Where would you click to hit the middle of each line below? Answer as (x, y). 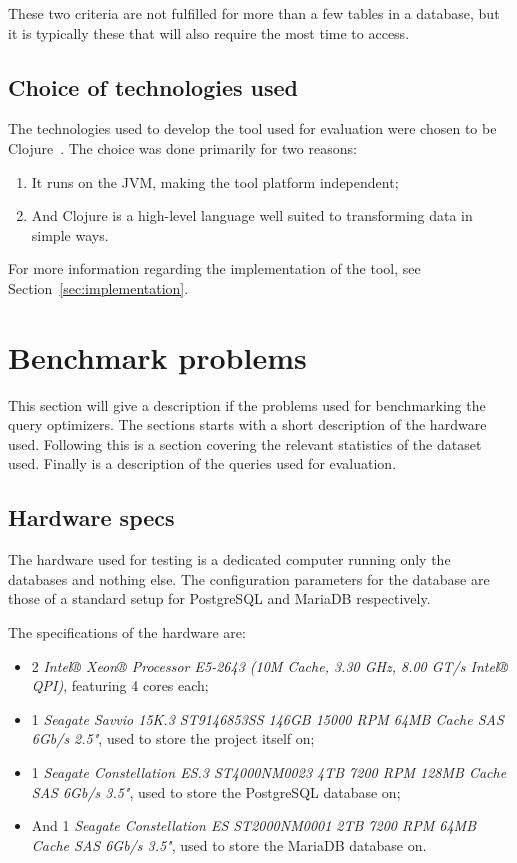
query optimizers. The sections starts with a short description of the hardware (247, 424)
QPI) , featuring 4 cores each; (120, 685)
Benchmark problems (157, 356)
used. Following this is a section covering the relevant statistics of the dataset (245, 443)
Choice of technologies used (153, 86)
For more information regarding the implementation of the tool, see (214, 268)
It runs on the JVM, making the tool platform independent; (215, 181)
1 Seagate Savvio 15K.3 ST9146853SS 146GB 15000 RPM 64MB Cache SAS (267, 718)
